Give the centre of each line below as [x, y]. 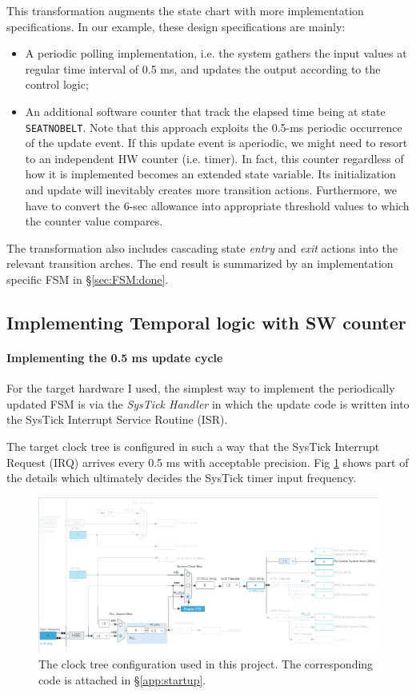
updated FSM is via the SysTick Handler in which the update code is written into [208, 403]
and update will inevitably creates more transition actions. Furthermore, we [211, 189]
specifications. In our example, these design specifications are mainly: [176, 26]
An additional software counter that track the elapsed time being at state [205, 111]
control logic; [57, 84]
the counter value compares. [94, 221]
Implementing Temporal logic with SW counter [206, 322]
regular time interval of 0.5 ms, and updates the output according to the [203, 68]
